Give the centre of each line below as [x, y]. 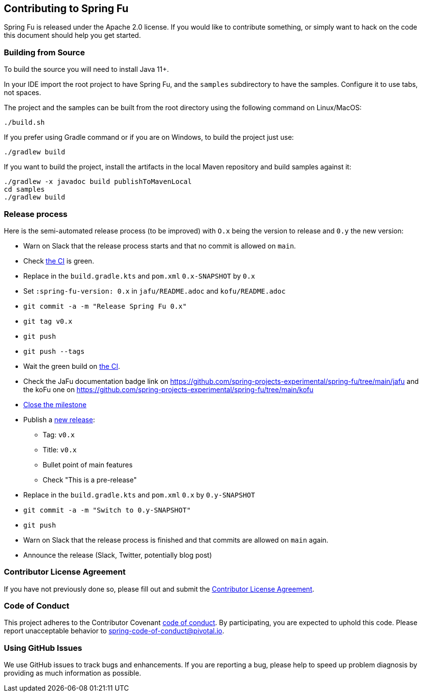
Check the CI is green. [59, 261]
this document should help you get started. [72, 35]
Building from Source [45, 52]
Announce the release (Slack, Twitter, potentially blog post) [118, 555]
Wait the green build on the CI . [72, 366]
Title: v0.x [60, 449]
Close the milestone [55, 404]
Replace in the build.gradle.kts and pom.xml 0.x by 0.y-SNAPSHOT [139, 495]
